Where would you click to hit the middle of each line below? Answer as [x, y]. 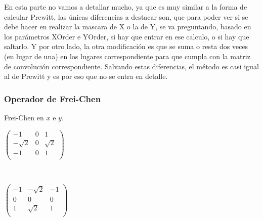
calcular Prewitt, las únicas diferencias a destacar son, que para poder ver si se [126, 16]
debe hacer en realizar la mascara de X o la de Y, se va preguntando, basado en [128, 27]
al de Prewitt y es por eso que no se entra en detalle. [86, 76]
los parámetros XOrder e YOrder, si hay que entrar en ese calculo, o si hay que [127, 36]
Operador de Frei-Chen [53, 98]
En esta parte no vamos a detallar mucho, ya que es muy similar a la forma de [126, 7]
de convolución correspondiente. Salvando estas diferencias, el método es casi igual [131, 66]
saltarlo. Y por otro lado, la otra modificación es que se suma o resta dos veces [126, 46]
